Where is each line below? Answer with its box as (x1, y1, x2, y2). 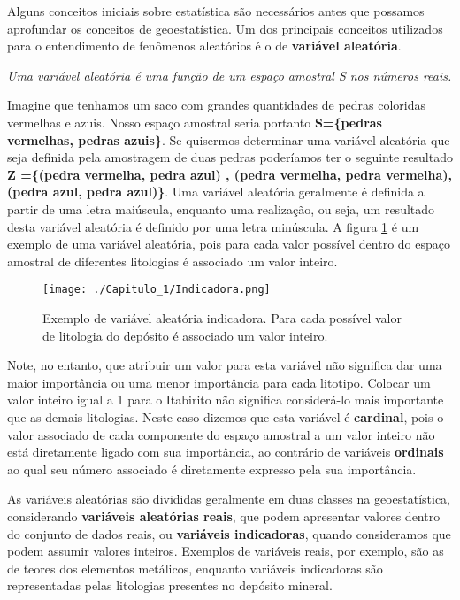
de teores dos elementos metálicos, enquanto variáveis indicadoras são (7, 558, 383, 577)
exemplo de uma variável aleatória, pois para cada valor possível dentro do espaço (7, 235, 450, 253)
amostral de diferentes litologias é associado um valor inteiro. (7, 251, 338, 270)
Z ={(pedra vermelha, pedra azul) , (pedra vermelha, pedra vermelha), (7, 165, 452, 183)
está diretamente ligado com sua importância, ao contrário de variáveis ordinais (7, 442, 444, 461)
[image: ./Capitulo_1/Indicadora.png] (42, 283, 271, 296)
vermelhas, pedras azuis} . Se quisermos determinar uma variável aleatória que (7, 130, 450, 149)
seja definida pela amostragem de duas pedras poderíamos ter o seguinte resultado (7, 148, 453, 166)
